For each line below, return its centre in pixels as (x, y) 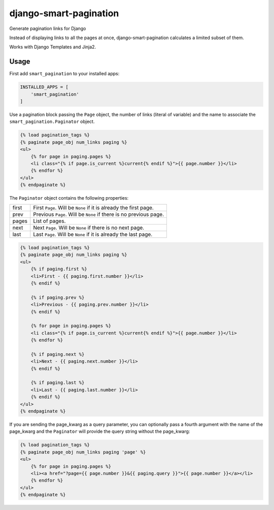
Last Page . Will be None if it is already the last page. (93, 235)
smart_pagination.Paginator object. (52, 121)
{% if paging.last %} (58, 383)
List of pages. (49, 221)
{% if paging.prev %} (58, 297)
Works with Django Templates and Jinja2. (53, 47)
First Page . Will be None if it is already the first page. (94, 208)
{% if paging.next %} (58, 354)
